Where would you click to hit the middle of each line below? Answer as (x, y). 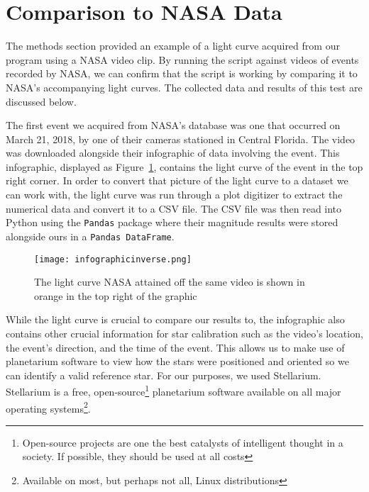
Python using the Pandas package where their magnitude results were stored (172, 222)
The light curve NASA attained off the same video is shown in (170, 282)
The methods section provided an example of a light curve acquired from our (173, 46)
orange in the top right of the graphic (116, 295)
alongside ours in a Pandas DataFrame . (90, 236)
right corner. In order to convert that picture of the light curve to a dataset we (177, 180)
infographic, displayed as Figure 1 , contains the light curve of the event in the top (184, 166)
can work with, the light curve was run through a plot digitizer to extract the (174, 195)
